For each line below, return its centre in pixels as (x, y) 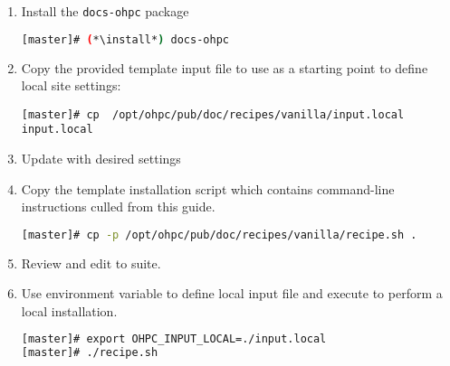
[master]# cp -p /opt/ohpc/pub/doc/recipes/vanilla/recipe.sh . (219, 235)
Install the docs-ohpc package (105, 11)
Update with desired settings (101, 159)
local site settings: (71, 85)
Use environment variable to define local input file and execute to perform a (232, 293)
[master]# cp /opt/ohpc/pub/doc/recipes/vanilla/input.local (213, 114)
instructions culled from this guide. (118, 206)
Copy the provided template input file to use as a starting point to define (225, 67)
